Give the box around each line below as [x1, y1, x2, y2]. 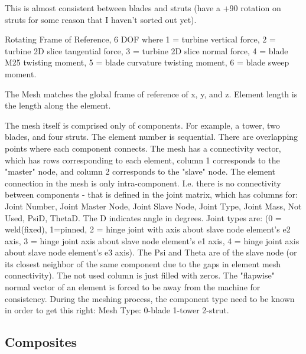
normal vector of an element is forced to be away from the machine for [5, 281, 261, 293]
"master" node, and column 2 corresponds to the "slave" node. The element [5, 165, 276, 178]
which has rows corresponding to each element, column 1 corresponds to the [5, 153, 280, 166]
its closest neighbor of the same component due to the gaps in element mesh [5, 257, 281, 270]
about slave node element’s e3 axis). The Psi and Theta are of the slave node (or [5, 246, 297, 258]
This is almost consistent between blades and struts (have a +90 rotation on [5, 2, 281, 14]
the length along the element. [5, 99, 111, 112]
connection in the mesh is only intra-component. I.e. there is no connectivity [5, 176, 281, 189]
